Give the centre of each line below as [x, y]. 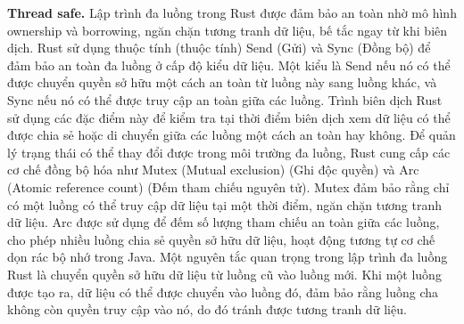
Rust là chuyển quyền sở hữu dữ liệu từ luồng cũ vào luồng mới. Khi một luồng [224, 274]
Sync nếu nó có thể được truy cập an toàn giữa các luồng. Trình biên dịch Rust [225, 99]
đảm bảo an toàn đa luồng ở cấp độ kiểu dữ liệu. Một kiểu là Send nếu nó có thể [229, 65]
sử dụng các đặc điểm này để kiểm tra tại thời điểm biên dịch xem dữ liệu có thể [229, 117]
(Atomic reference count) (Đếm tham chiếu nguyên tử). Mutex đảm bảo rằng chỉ [228, 186]
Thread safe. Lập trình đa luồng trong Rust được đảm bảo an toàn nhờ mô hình [232, 12]
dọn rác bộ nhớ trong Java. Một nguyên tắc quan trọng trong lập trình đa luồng [228, 257]
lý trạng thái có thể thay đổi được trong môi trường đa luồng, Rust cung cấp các [229, 152]
